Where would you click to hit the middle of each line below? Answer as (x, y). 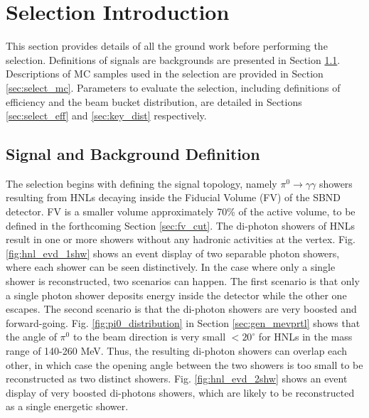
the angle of (31, 337)
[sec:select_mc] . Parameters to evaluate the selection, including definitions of (173, 87)
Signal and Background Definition (133, 154)
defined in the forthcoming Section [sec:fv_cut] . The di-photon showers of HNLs (180, 225)
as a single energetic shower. (67, 406)
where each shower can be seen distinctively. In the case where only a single (171, 267)
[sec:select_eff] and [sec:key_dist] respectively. (106, 116)
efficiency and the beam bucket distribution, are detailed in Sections (154, 101)
